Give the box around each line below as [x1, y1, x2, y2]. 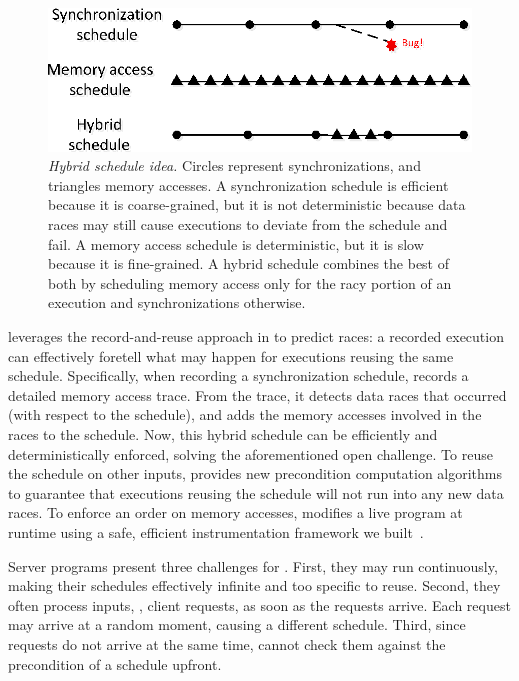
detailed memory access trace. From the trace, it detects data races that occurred [8, 384, 507, 405]
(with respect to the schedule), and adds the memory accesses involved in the [8, 404, 482, 425]
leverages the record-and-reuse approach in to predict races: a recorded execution [8, 326, 504, 347]
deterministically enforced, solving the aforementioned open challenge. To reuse [8, 443, 493, 464]
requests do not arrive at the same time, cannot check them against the [8, 633, 446, 654]
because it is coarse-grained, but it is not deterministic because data [48, 194, 466, 215]
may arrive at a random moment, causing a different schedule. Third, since [8, 614, 466, 635]
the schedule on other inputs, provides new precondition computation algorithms [8, 463, 503, 484]
